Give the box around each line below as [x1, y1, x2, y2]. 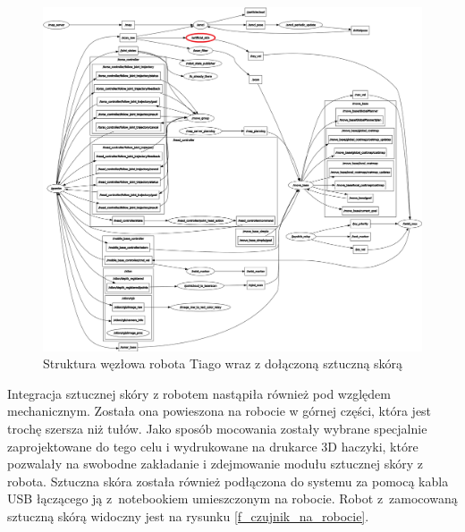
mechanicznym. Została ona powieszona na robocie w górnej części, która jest [7, 401, 432, 420]
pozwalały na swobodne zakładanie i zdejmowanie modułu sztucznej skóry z [7, 454, 424, 473]
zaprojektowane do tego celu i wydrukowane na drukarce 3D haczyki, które [7, 436, 418, 455]
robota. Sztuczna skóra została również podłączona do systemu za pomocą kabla [7, 471, 449, 490]
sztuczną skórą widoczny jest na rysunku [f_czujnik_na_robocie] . [7, 507, 369, 525]
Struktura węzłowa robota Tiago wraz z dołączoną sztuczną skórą [43, 354, 403, 373]
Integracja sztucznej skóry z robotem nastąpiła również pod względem [7, 384, 391, 402]
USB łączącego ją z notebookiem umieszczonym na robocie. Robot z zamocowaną [7, 489, 458, 508]
